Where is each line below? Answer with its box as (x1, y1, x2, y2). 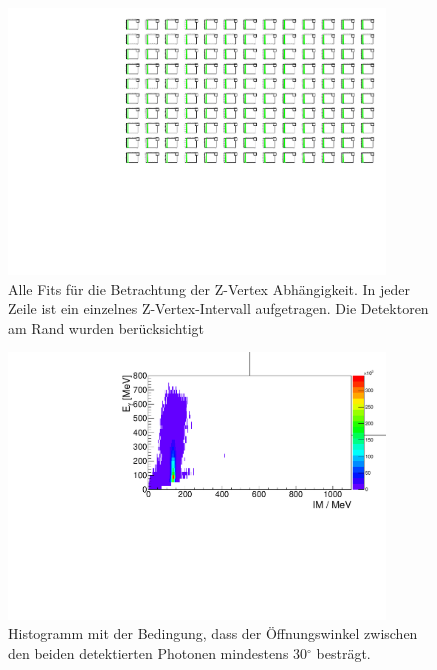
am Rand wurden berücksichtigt (8, 317, 204, 338)
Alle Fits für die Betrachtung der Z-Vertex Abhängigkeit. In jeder (8, 278, 411, 299)
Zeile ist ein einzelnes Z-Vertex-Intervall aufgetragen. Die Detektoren (8, 298, 429, 319)
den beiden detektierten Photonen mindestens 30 (8, 642, 308, 663)
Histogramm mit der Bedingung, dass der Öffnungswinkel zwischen (8, 623, 418, 644)
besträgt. (316, 642, 371, 663)
